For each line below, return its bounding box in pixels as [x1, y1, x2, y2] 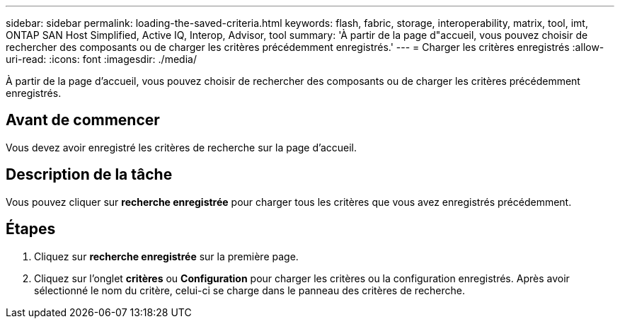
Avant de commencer [6, 111, 160, 129]
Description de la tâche [6, 166, 173, 184]
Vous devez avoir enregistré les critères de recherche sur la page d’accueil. [6, 141, 357, 154]
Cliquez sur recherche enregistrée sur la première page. [34, 250, 299, 262]
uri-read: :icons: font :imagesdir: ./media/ [6, 53, 197, 65]
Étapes [6, 220, 56, 238]
